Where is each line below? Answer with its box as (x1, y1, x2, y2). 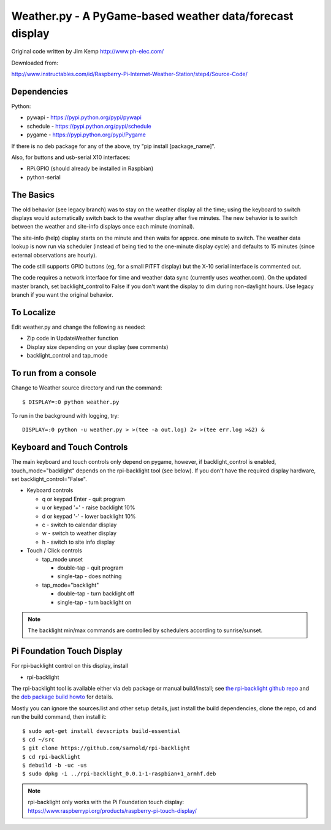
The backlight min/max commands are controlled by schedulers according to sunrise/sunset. (28, 627, 263, 634)
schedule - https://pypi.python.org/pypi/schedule (26, 122, 151, 130)
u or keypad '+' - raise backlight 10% (42, 504, 135, 511)
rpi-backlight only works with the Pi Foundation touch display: (28, 799, 185, 806)
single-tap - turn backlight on (57, 598, 132, 606)
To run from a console (11, 368, 97, 378)
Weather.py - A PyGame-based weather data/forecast (11, 9, 294, 23)
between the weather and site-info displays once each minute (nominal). (11, 223, 195, 230)
